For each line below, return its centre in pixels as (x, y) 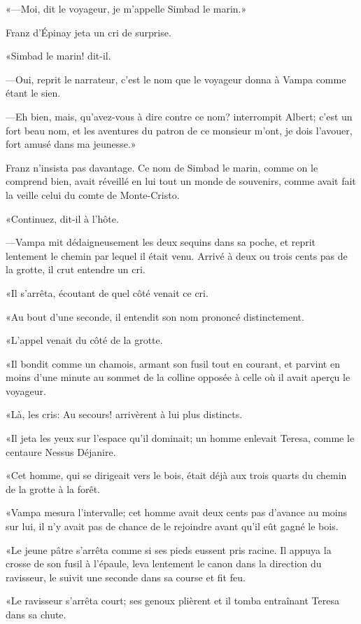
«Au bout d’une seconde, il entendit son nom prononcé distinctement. (155, 316)
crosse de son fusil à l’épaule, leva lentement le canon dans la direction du (164, 563)
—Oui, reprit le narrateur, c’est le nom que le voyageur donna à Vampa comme (176, 79)
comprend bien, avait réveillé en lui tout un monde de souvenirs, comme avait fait (181, 181)
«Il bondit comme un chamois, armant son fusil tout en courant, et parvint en (173, 363)
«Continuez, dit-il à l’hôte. (62, 218)
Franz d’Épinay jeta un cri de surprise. (89, 32)
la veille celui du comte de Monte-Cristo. (93, 194)
